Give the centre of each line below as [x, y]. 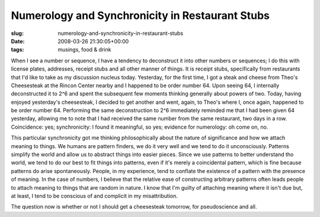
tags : [17, 50]
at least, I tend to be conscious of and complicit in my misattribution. [94, 196]
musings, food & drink [84, 50]
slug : [17, 33]
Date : [18, 41]
